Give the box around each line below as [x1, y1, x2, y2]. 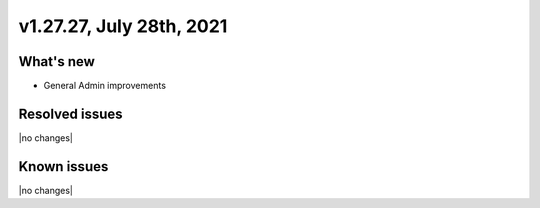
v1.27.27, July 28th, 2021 [18, 15, 228, 37]
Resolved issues [18, 105, 124, 122]
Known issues [18, 158, 109, 175]
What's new [18, 53, 95, 70]
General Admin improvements [43, 80, 167, 92]
